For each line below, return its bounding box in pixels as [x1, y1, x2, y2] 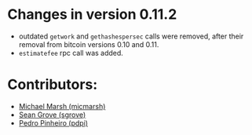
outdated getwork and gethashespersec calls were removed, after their [18, 31, 244, 41]
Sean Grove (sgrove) [18, 110, 86, 119]
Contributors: [7, 76, 98, 93]
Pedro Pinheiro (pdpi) [18, 118, 88, 127]
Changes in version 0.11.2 [7, 5, 177, 24]
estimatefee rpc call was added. [18, 48, 123, 57]
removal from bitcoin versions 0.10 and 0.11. [18, 39, 159, 49]
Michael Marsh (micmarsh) [18, 101, 106, 111]
